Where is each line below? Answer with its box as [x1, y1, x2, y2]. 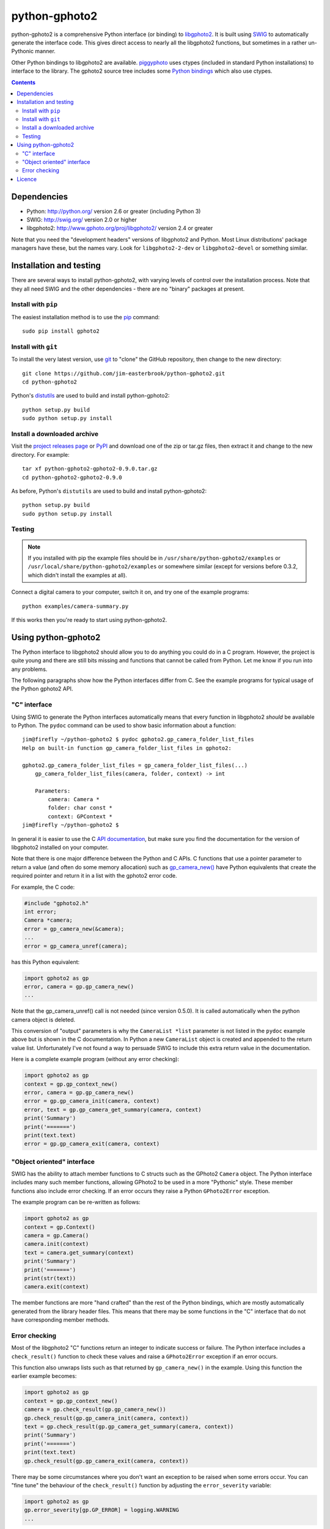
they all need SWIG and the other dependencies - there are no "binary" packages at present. [11, 285, 245, 292]
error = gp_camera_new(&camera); [24, 925, 125, 932]
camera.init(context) [24, 1240, 89, 1248]
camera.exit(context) [24, 1283, 89, 1290]
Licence [16, 175, 37, 183]
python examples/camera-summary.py [22, 602, 129, 610]
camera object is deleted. [11, 1016, 76, 1023]
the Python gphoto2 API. [11, 685, 73, 692]
